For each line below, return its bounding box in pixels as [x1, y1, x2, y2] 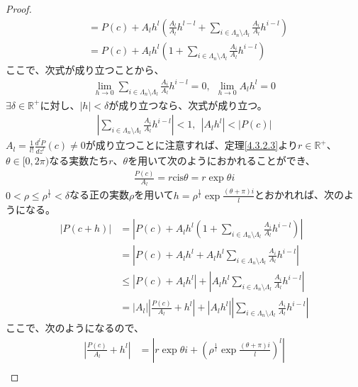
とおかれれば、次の [254, 187, 345, 202]
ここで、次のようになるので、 [6, 320, 144, 335]
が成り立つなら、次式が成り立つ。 [108, 97, 267, 112]
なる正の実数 [69, 187, 129, 202]
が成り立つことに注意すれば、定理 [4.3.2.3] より [85, 138, 298, 152]
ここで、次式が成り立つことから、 [6, 62, 164, 77]
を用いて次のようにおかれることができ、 [128, 153, 315, 168]
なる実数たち [49, 153, 109, 168]
